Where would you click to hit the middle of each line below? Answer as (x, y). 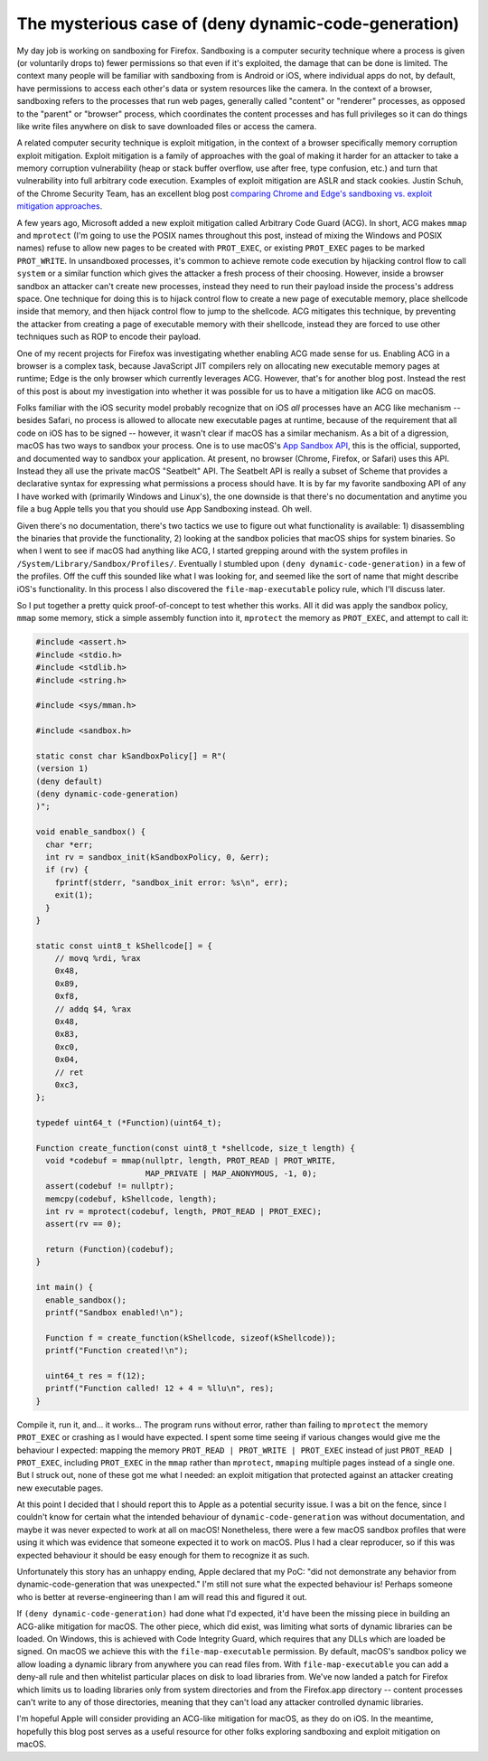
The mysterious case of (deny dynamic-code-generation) (238, 24)
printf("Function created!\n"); (117, 1351)
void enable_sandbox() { (91, 832)
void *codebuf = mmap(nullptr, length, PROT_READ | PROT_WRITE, (191, 1161)
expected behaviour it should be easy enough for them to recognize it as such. (164, 1555)
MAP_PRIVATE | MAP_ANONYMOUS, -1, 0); (231, 1173)
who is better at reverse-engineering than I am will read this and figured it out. (162, 1596)
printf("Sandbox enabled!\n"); (115, 1313)
